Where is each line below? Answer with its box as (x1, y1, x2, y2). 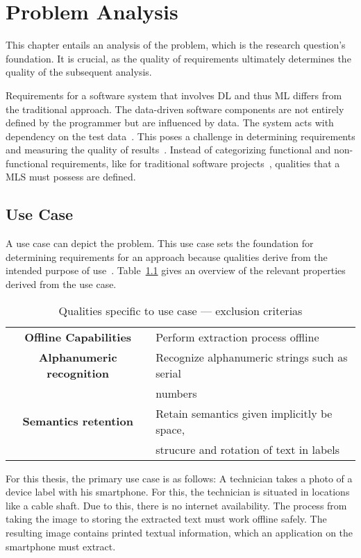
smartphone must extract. (6, 539, 116, 553)
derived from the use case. (6, 277, 117, 291)
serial (156, 364, 181, 381)
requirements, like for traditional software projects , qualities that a (51, 155, 340, 170)
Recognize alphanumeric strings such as (156, 348, 348, 365)
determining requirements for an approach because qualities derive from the (6, 249, 328, 264)
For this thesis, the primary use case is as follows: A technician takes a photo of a (6, 471, 353, 485)
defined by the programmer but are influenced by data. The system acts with (6, 115, 334, 130)
